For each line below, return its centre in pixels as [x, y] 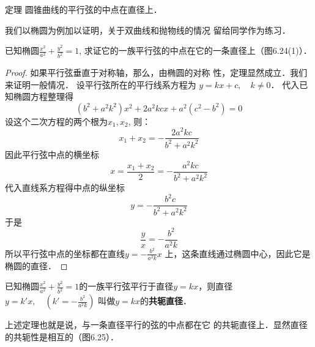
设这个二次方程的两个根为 [56, 121]
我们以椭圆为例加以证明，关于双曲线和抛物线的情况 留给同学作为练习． [148, 30]
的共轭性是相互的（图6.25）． [62, 336]
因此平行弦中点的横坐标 [52, 154]
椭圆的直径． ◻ [36, 265]
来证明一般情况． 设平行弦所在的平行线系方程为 [101, 84]
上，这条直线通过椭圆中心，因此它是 [238, 253]
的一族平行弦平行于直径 [126, 286]
